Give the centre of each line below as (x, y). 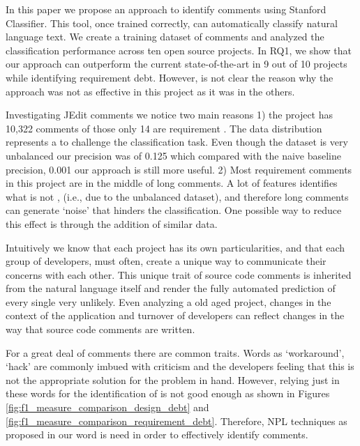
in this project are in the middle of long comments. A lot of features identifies (172, 183)
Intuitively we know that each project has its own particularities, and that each (175, 247)
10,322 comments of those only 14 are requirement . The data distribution (164, 128)
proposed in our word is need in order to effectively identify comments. (157, 435)
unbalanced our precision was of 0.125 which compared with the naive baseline (174, 155)
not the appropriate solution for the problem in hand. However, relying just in (173, 379)
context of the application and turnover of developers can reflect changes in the (175, 315)
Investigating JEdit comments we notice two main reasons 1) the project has (170, 115)
